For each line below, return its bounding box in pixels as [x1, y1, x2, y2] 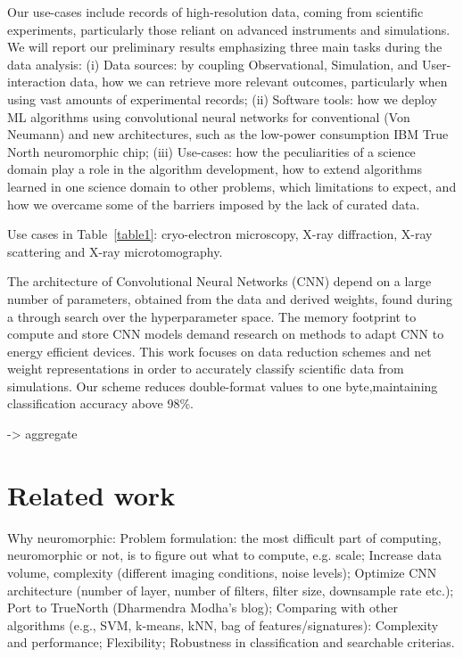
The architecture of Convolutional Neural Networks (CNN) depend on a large [7, 272, 432, 291]
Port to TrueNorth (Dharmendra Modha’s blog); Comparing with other [7, 598, 398, 617]
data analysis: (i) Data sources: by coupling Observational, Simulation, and [7, 54, 418, 73]
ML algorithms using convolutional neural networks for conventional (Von [7, 107, 410, 126]
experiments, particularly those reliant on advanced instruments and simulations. [7, 20, 451, 38]
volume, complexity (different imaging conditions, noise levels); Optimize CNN [7, 563, 437, 581]
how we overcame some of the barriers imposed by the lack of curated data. [7, 194, 420, 213]
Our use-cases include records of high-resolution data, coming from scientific [7, 3, 424, 21]
